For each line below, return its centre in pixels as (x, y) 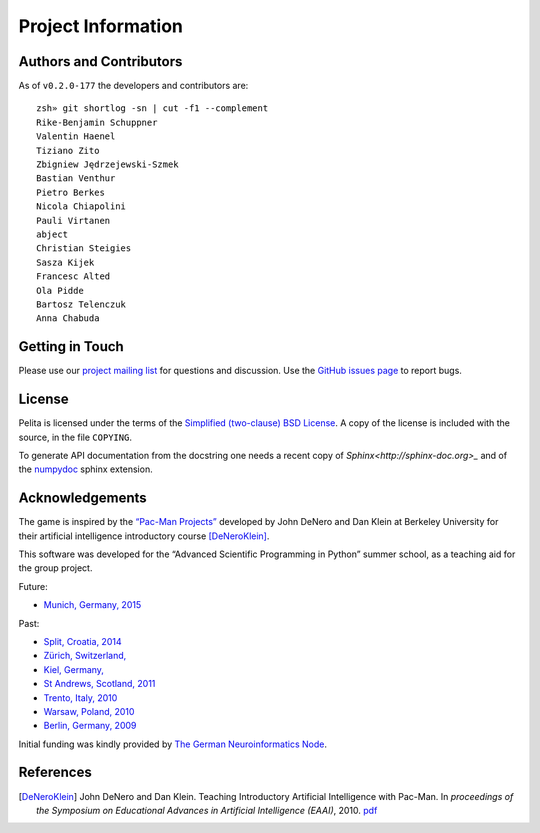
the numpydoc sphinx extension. (86, 469)
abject (52, 234)
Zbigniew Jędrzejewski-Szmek (107, 164)
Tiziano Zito (68, 150)
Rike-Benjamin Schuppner (97, 122)
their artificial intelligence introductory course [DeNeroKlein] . (144, 536)
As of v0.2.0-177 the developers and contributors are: (133, 86)
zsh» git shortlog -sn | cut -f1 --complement (152, 108)
